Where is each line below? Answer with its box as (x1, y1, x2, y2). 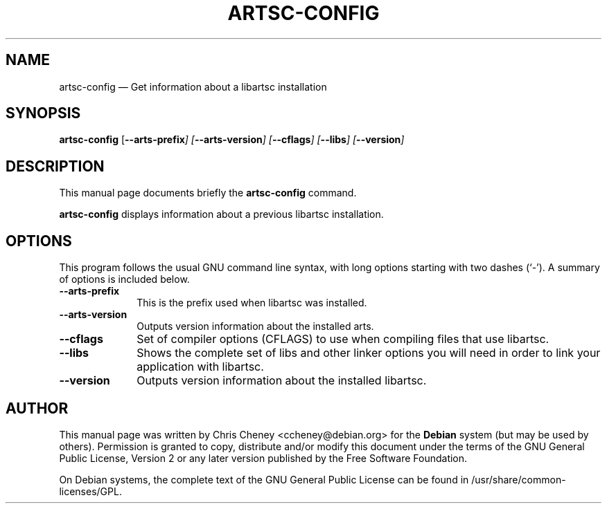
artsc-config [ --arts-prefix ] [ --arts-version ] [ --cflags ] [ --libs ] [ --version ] (59, 133, 405, 146)
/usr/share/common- (471, 473, 566, 485)
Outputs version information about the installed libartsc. (137, 373, 427, 388)
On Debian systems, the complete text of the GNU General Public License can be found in (59, 473, 469, 485)
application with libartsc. (137, 360, 264, 374)
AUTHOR (6, 399, 69, 417)
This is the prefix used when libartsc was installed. (137, 297, 367, 309)
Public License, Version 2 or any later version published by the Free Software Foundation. (59, 452, 468, 464)
